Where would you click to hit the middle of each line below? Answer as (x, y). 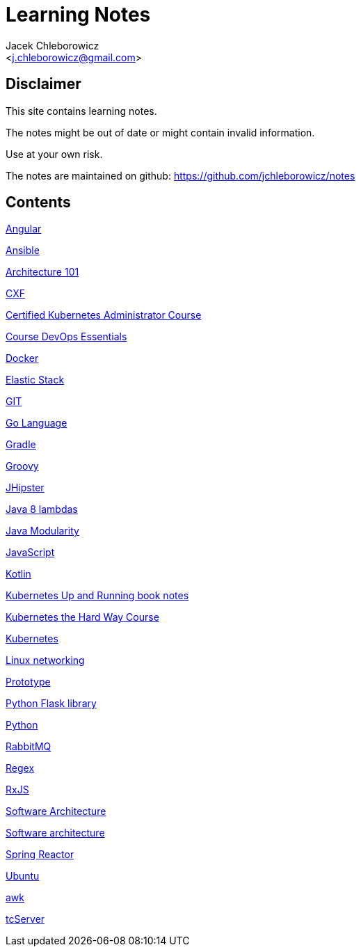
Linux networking (45, 660)
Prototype (28, 682)
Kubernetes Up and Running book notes (97, 596)
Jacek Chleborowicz (53, 45)
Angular (24, 229)
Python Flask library (51, 704)
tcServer (25, 919)
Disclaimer (43, 84)
